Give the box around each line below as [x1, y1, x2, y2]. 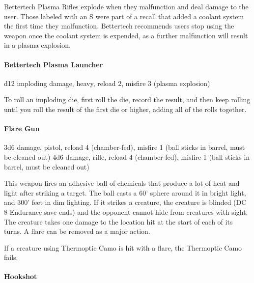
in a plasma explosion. [4, 40, 71, 50]
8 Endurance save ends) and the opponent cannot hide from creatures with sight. [4, 206, 248, 217]
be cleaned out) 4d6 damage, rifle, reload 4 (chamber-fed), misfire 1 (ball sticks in [4, 151, 250, 162]
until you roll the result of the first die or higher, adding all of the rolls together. [4, 104, 247, 114]
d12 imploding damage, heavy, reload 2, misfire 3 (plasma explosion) [4, 78, 210, 88]
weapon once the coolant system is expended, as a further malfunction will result [4, 30, 248, 40]
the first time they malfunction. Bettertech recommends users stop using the [4, 21, 234, 31]
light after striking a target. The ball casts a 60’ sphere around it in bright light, [4, 187, 246, 198]
